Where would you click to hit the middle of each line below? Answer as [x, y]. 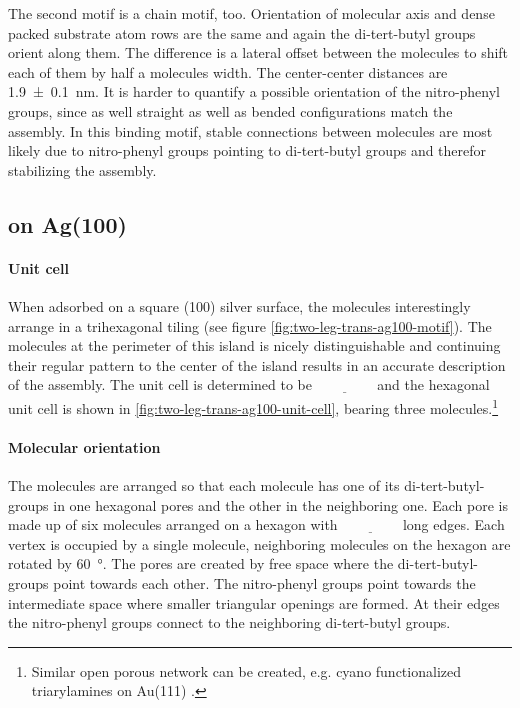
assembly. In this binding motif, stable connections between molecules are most [250, 130]
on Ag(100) [67, 223]
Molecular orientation [84, 446]
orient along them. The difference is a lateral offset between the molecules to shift [258, 52]
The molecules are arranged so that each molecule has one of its [204, 484]
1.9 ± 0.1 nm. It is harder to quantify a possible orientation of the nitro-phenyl [254, 91]
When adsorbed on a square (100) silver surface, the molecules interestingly [239, 305]
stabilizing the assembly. [82, 169]
